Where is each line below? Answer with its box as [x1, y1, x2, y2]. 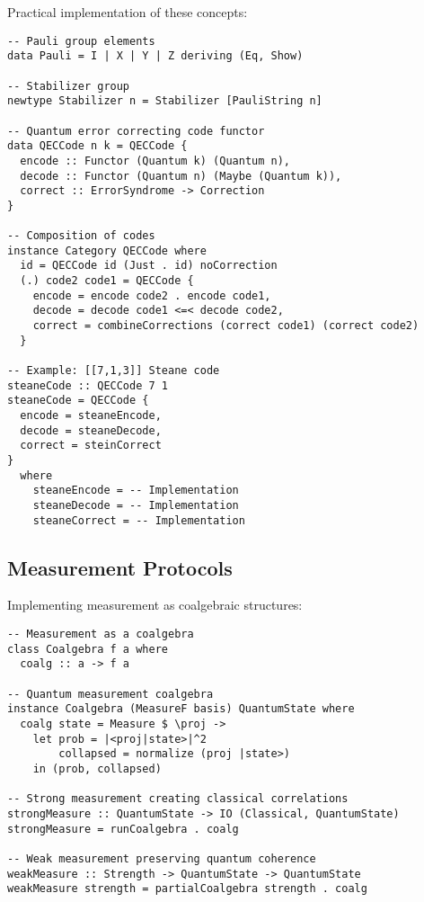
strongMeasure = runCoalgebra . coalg [7, 822, 239, 835]
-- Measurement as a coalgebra [7, 628, 194, 641]
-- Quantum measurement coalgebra [7, 687, 214, 701]
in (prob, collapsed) [32, 762, 162, 775]
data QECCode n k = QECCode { [7, 139, 188, 153]
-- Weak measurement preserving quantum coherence [7, 852, 316, 865]
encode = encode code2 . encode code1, [32, 289, 271, 302]
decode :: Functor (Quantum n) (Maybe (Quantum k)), [20, 169, 342, 183]
